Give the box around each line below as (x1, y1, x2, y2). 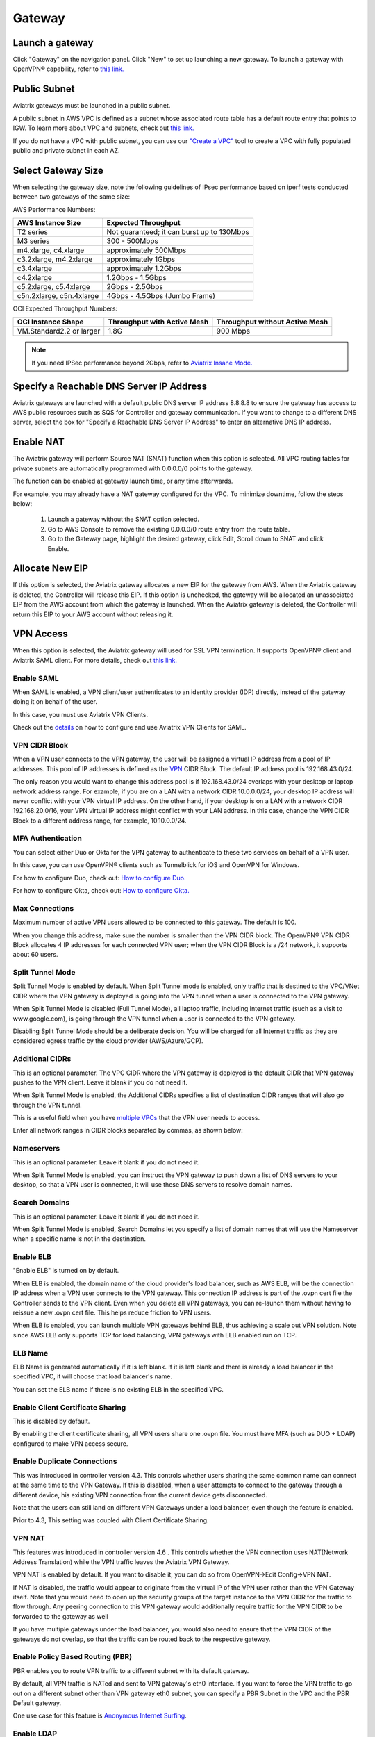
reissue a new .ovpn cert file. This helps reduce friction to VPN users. (12, 1308, 212, 1317)
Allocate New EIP (12, 563, 88, 575)
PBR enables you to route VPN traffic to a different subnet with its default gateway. (12, 1666, 249, 1674)
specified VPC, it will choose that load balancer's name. (12, 1372, 173, 1381)
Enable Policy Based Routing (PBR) (12, 1652, 132, 1662)
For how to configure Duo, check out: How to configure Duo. (12, 873, 186, 882)
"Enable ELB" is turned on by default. (12, 1267, 119, 1275)
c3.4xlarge (17, 264, 52, 273)
